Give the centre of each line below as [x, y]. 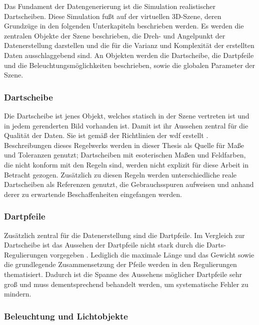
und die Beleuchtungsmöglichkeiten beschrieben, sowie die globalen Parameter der [130, 65]
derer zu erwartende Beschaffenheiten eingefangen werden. [93, 194]
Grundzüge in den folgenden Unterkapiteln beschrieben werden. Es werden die [124, 26]
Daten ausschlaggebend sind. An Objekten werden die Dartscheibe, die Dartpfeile [129, 55]
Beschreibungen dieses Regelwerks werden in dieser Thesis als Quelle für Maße [124, 145]
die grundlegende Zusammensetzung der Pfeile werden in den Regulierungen [120, 264]
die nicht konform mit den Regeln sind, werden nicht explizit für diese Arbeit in [126, 164]
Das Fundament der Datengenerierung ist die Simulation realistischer [110, 6]
